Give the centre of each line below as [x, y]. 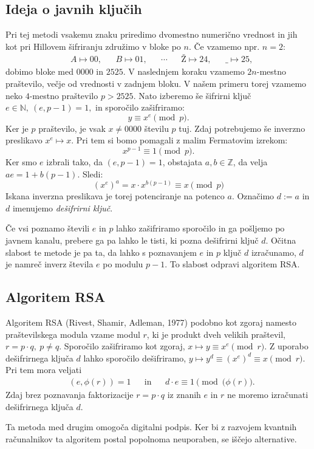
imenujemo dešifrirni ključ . [63, 207]
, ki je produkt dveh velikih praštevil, [216, 334]
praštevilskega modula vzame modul [73, 334]
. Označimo [253, 196]
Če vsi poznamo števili [48, 228]
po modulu [123, 264]
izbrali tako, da [74, 162]
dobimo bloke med [39, 71]
